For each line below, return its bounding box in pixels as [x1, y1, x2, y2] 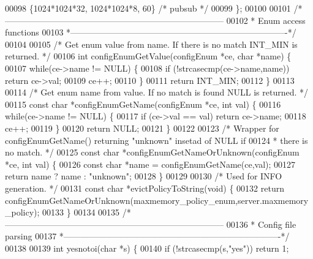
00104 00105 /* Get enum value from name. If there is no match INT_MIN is [5, 37, 298, 50]
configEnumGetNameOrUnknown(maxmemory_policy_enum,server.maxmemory [5, 193, 309, 206]
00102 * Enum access [226, 13, 306, 26]
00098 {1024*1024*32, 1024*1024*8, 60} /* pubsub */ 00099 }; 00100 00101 [5, 2, 291, 14]
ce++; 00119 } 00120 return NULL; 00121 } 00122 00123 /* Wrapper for [5, 121, 279, 134]
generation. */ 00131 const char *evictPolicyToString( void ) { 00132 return [5, 181, 284, 194]
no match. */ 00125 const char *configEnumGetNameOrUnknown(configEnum [5, 146, 300, 159]
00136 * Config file [226, 217, 296, 230]
